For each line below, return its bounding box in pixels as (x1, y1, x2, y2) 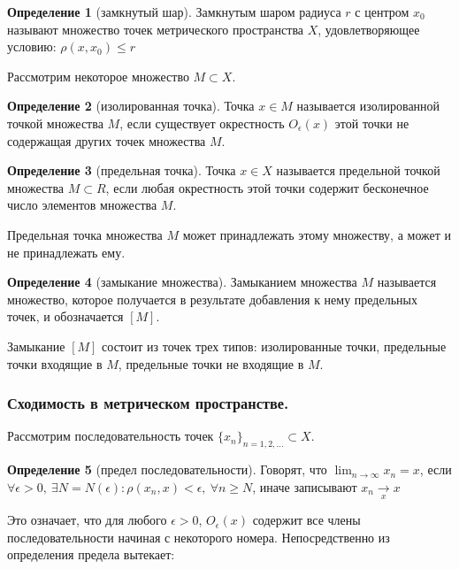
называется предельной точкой (276, 161, 440, 180)
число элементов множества (7, 196, 157, 214)
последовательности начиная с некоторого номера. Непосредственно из (7, 527, 390, 546)
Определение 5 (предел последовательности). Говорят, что (7, 460, 327, 479)
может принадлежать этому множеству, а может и (182, 225, 452, 243)
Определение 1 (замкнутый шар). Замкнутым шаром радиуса (7, 3, 341, 20)
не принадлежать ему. (7, 242, 126, 261)
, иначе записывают (252, 477, 357, 496)
